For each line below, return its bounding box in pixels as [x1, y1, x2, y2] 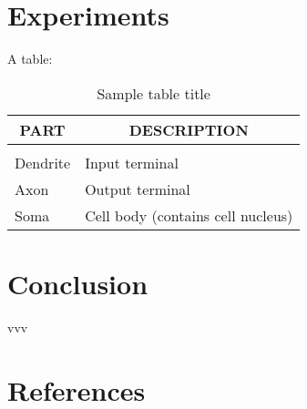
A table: [7, 49, 53, 68]
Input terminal [85, 151, 179, 173]
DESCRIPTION [128, 118, 249, 140]
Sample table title [97, 82, 210, 104]
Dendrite [15, 151, 71, 173]
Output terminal [85, 178, 190, 199]
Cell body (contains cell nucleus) [85, 204, 293, 226]
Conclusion [7, 264, 148, 302]
